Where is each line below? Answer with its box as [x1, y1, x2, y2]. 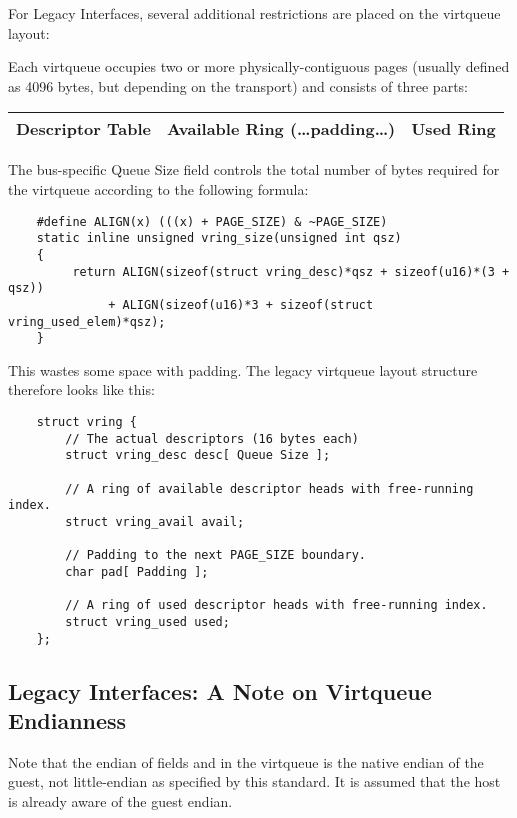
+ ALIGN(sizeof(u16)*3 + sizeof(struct [108, 297, 374, 312]
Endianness [8, 704, 127, 735]
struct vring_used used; [65, 614, 230, 629]
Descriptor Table [16, 117, 151, 141]
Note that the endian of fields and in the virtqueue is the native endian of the [8, 751, 484, 772]
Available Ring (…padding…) [166, 117, 396, 141]
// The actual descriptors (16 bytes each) [65, 431, 359, 446]
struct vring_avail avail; [65, 514, 245, 529]
